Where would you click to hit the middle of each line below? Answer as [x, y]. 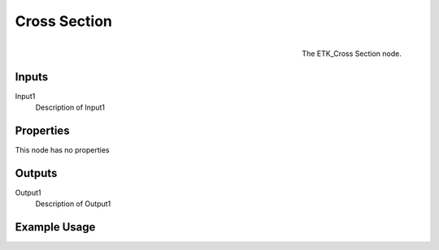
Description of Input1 [70, 108]
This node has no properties [62, 149]
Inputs [32, 77]
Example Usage [55, 227]
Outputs [36, 173]
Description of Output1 [73, 204]
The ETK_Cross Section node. [352, 54]
